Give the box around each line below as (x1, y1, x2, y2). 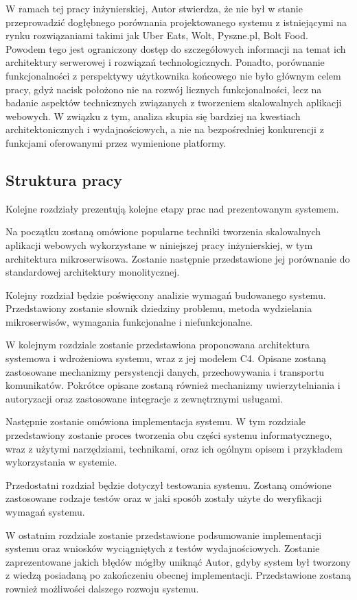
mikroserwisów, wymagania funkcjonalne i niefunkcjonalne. (5, 314, 253, 328)
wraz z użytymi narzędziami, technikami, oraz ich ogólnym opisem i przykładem (5, 441, 343, 455)
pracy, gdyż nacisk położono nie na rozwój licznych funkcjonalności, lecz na (5, 82, 322, 96)
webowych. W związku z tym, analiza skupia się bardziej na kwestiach (5, 108, 301, 123)
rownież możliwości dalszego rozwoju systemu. (5, 581, 199, 595)
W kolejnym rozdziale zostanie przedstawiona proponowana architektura (5, 337, 310, 352)
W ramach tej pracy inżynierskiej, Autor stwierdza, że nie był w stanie (5, 1, 303, 15)
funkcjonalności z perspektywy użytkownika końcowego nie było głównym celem (5, 68, 341, 82)
